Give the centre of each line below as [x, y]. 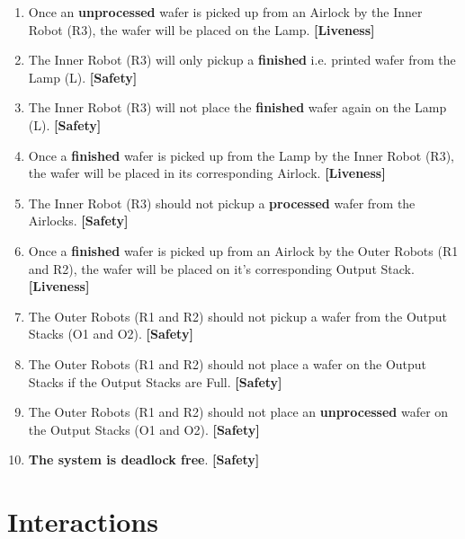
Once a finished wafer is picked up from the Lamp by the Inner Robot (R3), [241, 155]
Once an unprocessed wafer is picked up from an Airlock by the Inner [225, 12]
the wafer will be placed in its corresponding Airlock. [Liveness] [207, 173]
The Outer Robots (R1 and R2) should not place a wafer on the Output [228, 363]
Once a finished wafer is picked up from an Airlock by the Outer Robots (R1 [243, 250]
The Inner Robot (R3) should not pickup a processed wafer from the [222, 203]
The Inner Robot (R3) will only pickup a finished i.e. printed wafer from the [242, 60]
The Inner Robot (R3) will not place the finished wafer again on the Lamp [237, 107]
